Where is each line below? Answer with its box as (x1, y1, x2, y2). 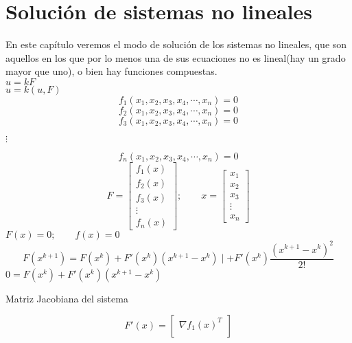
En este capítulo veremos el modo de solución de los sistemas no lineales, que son (5, 37, 347, 52)
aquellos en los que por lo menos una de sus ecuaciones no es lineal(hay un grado (5, 50, 346, 65)
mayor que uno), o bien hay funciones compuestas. (5, 64, 218, 78)
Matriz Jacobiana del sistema (5, 291, 128, 305)
